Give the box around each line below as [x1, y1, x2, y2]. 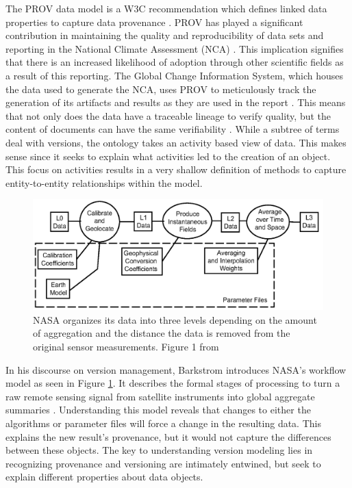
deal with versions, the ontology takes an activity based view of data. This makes [5, 135, 347, 149]
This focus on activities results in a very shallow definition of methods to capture [5, 162, 347, 177]
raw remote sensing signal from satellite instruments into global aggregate [5, 389, 315, 403]
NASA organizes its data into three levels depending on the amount [33, 312, 317, 326]
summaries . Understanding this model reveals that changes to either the [5, 402, 311, 417]
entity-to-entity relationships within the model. [5, 175, 203, 190]
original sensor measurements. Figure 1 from [33, 339, 219, 353]
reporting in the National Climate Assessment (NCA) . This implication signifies [5, 41, 344, 55]
